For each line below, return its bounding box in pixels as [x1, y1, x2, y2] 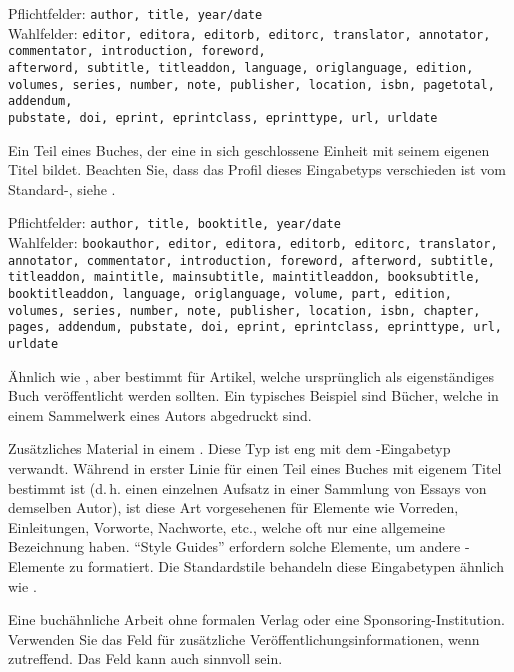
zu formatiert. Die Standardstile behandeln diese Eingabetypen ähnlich [69, 555, 504, 576]
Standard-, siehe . [8, 178, 116, 199]
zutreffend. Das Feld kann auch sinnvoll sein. [8, 648, 283, 669]
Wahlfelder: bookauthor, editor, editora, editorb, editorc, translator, [8, 232, 498, 253]
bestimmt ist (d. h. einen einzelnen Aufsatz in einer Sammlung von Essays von [8, 477, 487, 498]
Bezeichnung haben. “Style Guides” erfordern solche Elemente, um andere [8, 536, 461, 557]
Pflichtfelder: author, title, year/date [8, 3, 263, 23]
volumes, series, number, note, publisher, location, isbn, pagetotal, [8, 77, 495, 92]
